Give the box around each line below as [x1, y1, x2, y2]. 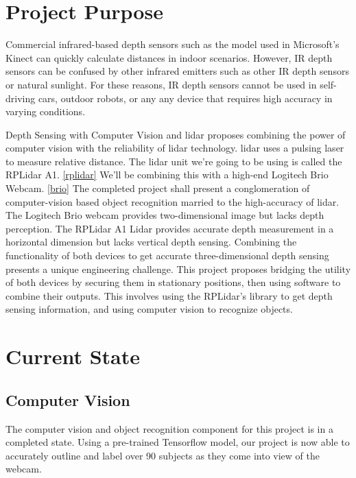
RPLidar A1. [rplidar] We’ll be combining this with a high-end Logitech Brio [5, 167, 329, 182]
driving [5, 91, 36, 105]
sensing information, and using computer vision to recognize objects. [5, 302, 293, 316]
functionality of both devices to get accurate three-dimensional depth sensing [5, 248, 329, 263]
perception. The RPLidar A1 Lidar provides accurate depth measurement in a [5, 221, 334, 235]
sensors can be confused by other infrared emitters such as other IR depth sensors [5, 64, 349, 78]
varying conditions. [5, 104, 86, 119]
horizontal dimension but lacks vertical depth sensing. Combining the [5, 235, 297, 249]
